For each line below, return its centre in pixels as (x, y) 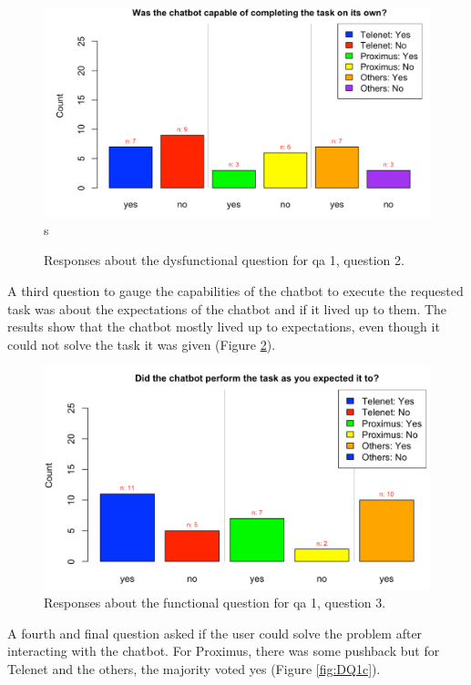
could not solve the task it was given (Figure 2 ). (142, 344)
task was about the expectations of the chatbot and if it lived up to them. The (227, 308)
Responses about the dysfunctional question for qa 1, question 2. (224, 260)
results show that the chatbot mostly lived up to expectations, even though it (224, 327)
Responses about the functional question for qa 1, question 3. (215, 603)
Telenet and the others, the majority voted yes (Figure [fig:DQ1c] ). (194, 668)
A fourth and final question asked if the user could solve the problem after (215, 633)
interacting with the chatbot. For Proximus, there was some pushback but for (224, 651)
